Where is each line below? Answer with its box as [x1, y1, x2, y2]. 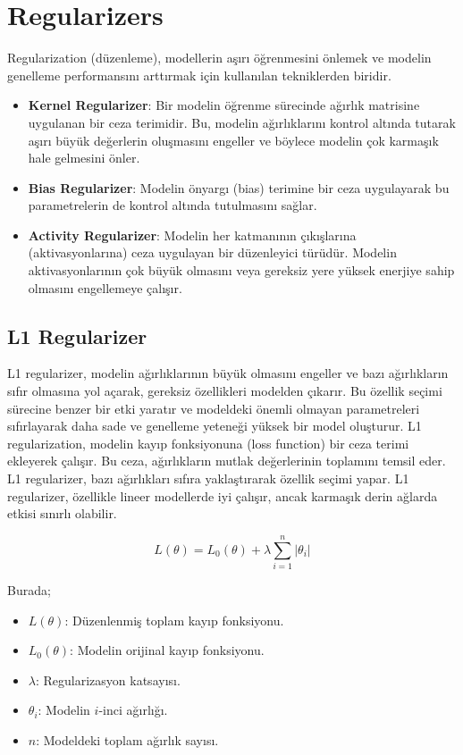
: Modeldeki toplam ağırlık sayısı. [36, 730, 219, 749]
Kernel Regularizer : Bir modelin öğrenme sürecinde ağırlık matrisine [28, 96, 420, 114]
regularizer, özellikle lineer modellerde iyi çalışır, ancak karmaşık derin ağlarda [7, 486, 438, 505]
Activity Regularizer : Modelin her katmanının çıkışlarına [28, 225, 357, 244]
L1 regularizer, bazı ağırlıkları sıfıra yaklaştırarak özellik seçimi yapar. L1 [7, 469, 409, 488]
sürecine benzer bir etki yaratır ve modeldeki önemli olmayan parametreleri [7, 398, 420, 417]
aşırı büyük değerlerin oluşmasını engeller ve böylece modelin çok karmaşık [28, 130, 439, 149]
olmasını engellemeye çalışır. [28, 278, 182, 297]
